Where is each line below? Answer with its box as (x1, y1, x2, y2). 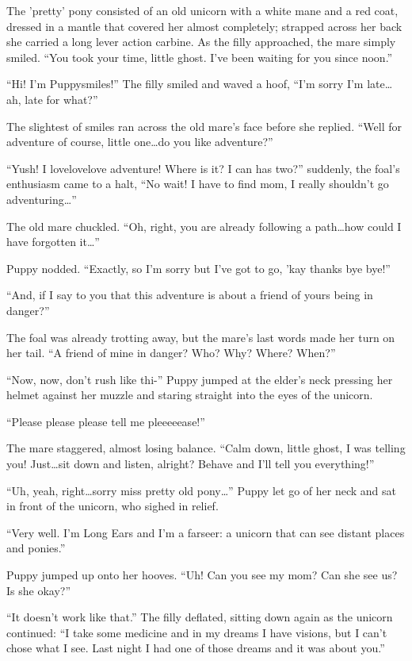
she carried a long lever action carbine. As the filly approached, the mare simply (6, 33, 396, 50)
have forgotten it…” (6, 233, 100, 250)
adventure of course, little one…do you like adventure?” (6, 133, 273, 150)
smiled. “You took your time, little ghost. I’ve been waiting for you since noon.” (6, 48, 393, 65)
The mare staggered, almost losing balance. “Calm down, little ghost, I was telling (6, 440, 406, 456)
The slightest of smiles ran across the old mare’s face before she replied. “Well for (6, 117, 402, 134)
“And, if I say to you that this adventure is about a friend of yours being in (6, 286, 373, 303)
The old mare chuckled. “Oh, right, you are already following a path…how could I (6, 217, 402, 234)
